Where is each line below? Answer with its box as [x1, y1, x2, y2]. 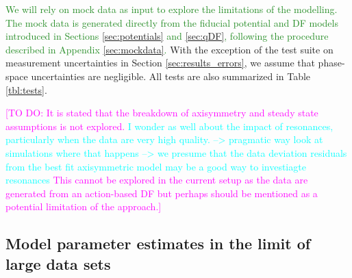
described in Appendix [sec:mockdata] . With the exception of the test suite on [5, 42, 334, 56]
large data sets [5, 253, 111, 274]
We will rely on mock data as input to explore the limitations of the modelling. [5, 2, 338, 16]
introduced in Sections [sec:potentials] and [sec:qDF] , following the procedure [5, 29, 329, 43]
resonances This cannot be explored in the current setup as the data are [5, 173, 308, 187]
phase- [318, 55, 345, 70]
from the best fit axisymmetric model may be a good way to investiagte [5, 159, 306, 173]
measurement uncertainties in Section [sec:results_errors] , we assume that [5, 55, 315, 70]
